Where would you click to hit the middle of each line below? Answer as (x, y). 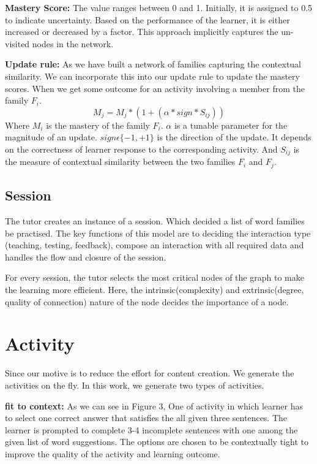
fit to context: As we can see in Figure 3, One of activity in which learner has (154, 405)
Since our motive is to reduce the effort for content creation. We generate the (150, 373)
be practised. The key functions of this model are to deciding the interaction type (158, 233)
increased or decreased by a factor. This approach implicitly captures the (142, 32)
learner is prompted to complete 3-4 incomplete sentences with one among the (151, 429)
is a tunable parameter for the (231, 125)
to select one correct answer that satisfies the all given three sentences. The (146, 418)
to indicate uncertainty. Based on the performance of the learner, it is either (147, 19)
